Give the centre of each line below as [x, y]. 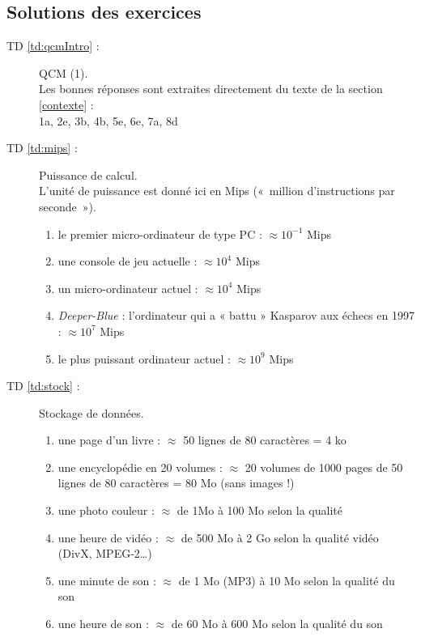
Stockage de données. [91, 412]
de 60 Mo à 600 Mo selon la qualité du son [277, 624]
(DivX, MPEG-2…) [105, 553]
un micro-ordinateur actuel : [128, 288]
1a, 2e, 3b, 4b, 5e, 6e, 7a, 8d [108, 120]
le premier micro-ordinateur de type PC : [160, 234]
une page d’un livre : [109, 440]
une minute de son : [107, 580]
